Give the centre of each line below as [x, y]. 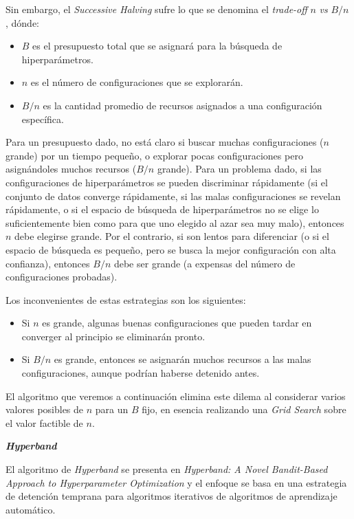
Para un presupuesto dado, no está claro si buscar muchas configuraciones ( [165, 142]
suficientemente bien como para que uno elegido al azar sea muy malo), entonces [175, 222]
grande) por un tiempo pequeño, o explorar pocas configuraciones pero [154, 155]
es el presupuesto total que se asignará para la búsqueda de [157, 46]
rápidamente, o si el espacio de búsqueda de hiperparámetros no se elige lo [162, 209]
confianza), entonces [48, 263]
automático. [31, 509]
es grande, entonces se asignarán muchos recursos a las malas [182, 359]
